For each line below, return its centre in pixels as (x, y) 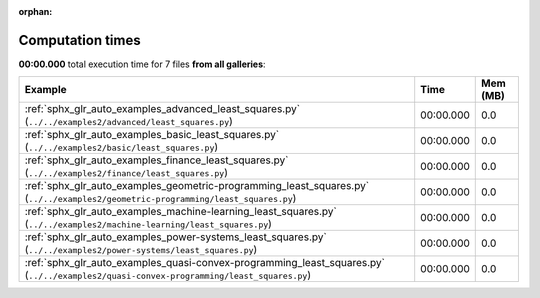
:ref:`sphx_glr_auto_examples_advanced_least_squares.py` (162, 109)
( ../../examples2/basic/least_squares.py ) (121, 147)
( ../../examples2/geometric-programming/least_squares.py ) (160, 198)
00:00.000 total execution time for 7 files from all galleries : (142, 64)
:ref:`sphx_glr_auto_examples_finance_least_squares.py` (156, 160)
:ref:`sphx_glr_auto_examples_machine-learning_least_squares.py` (180, 212)
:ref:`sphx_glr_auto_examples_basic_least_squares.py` (152, 135)
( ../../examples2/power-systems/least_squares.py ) (141, 250)
